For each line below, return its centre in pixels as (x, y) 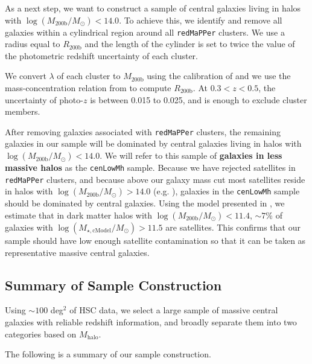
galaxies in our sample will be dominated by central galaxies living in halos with (153, 143)
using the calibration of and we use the (219, 76)
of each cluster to (89, 76)
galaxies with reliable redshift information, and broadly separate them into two (151, 321)
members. (23, 111)
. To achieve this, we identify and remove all (201, 20)
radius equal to (33, 44)
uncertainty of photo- (44, 99)
